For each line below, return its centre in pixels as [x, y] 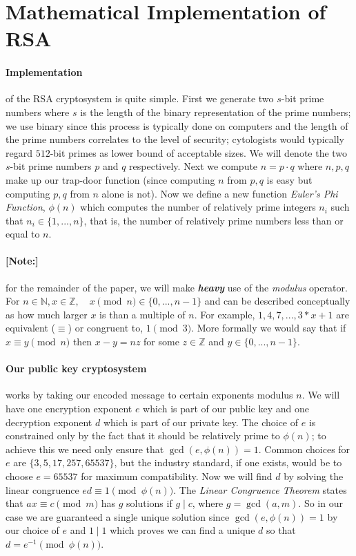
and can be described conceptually [277, 301]
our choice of [32, 530]
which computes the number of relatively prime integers [198, 207]
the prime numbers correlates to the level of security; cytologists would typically [175, 139]
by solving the [314, 476]
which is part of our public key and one [226, 409]
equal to [23, 234]
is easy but [289, 179]
